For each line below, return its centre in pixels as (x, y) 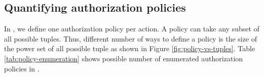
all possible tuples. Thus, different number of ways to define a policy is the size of (131, 38)
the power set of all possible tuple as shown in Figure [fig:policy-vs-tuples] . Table (130, 48)
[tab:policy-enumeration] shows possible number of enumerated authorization (124, 58)
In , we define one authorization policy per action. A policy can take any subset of (132, 29)
